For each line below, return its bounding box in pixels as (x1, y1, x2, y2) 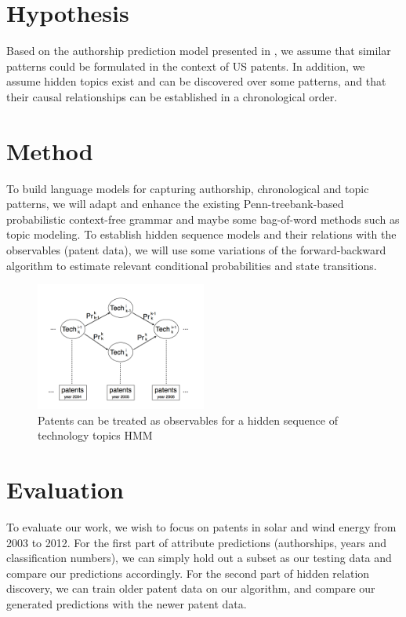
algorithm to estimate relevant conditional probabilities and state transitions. (6, 257, 377, 273)
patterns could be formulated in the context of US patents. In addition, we (6, 57, 365, 74)
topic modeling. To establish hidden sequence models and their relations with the (6, 226, 397, 243)
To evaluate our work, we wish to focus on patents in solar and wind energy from (6, 519, 397, 535)
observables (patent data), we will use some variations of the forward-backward (6, 242, 386, 257)
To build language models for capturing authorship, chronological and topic (6, 180, 369, 196)
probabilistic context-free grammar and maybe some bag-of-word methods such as (6, 210, 400, 227)
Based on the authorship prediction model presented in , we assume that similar (6, 42, 391, 59)
